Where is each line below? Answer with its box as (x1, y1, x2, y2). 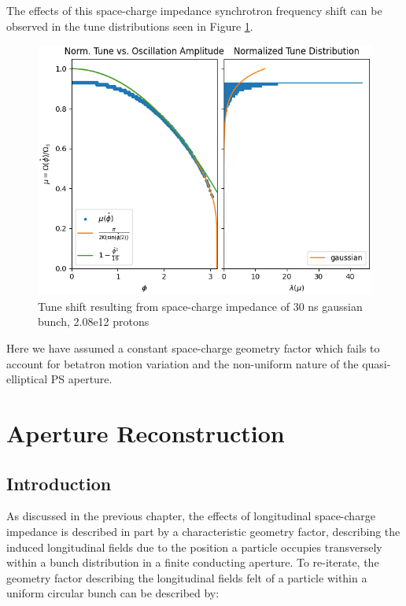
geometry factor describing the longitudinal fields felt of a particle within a (6, 569, 367, 586)
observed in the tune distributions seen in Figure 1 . (6, 17, 253, 34)
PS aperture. (50, 371, 113, 387)
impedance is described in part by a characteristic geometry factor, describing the (6, 523, 400, 539)
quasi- (362, 355, 391, 371)
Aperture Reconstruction (6, 416, 285, 449)
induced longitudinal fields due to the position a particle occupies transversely (6, 538, 382, 555)
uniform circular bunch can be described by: (6, 585, 220, 601)
